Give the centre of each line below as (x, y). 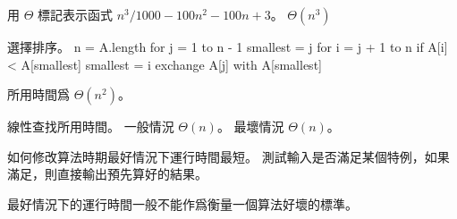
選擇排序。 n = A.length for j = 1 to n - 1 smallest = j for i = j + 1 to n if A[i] (228, 46)
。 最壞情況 (250, 126)
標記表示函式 (76, 14)
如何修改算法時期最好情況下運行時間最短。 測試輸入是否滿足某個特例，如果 (228, 156)
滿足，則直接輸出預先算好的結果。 (107, 174)
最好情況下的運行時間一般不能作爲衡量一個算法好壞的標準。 (182, 203)
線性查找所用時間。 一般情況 (91, 126)
